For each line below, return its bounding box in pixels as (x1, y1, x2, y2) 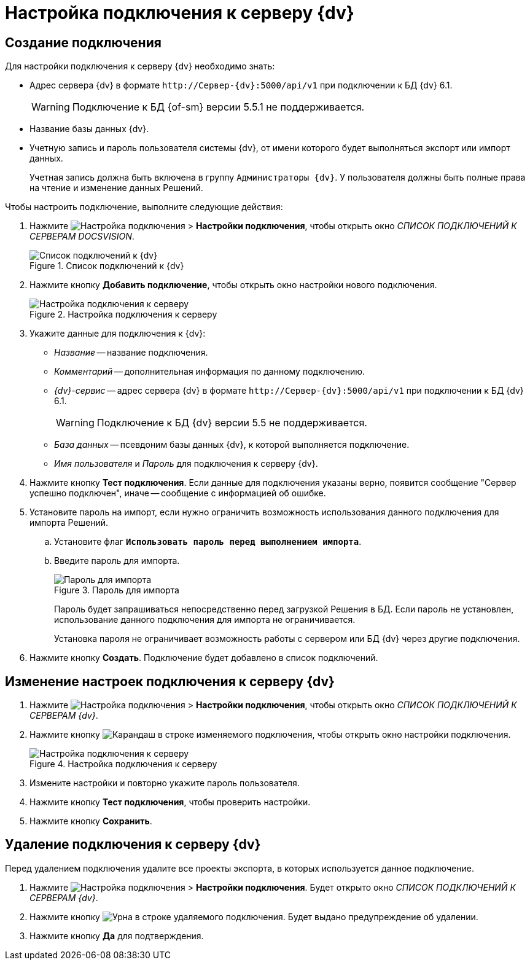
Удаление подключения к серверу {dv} (5, 837, 261, 853)
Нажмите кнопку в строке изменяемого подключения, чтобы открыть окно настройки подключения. (29, 729, 511, 740)
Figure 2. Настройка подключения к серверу (29, 309, 217, 320)
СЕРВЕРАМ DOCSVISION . (29, 231, 134, 242)
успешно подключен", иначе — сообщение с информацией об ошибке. (29, 488, 326, 499)
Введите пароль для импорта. (54, 555, 180, 566)
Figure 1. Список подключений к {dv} (29, 260, 184, 272)
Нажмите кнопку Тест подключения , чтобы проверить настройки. (29, 797, 311, 808)
